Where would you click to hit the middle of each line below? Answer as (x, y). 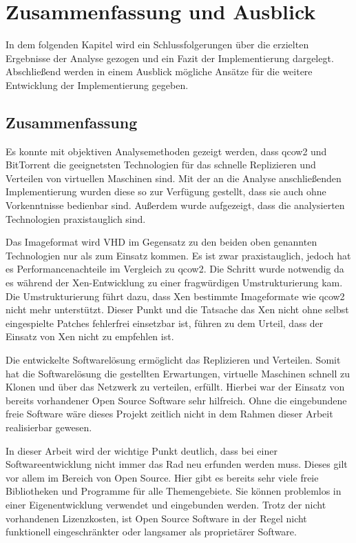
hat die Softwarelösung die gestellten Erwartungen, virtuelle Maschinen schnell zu (178, 373)
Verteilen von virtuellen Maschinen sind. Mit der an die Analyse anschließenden (174, 178)
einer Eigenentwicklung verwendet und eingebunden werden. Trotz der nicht (166, 504)
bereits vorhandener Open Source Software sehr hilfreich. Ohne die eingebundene (176, 400)
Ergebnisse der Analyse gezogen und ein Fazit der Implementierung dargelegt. (170, 58)
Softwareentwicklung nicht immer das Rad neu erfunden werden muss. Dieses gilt (177, 464)
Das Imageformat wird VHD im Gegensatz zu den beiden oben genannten (161, 242)
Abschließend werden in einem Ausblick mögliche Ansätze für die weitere (159, 71)
